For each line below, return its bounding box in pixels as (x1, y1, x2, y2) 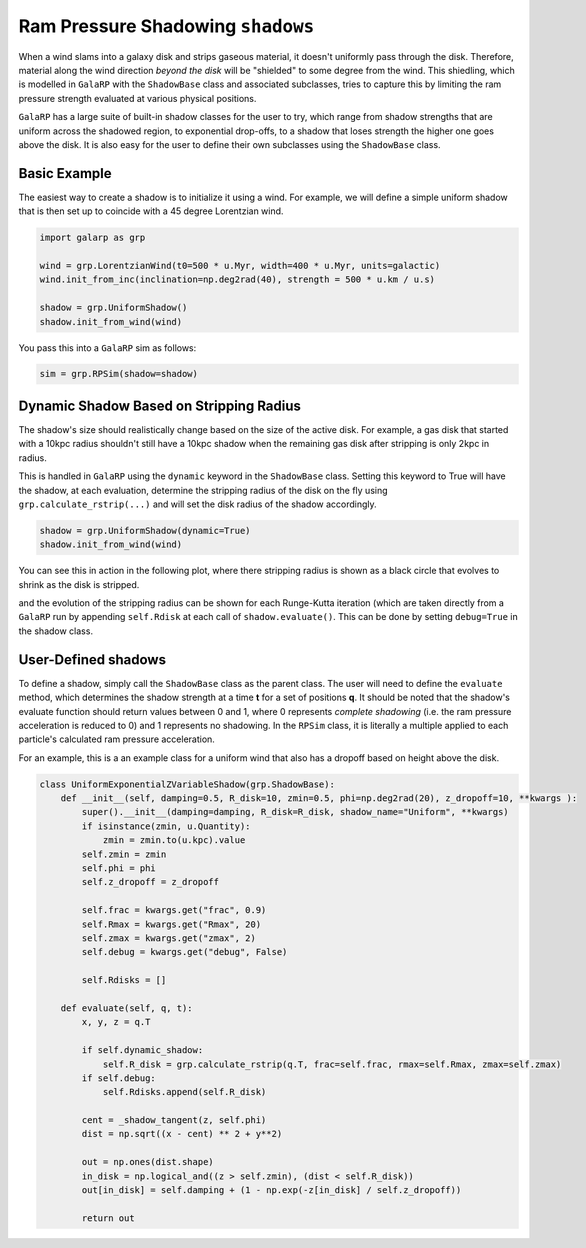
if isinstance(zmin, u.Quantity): (81, 820, 251, 832)
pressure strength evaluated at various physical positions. (18, 92, 257, 104)
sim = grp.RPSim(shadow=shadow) (39, 368, 199, 380)
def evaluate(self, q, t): (60, 1002, 194, 1014)
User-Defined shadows (18, 651, 167, 668)
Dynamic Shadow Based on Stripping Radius (18, 397, 302, 414)
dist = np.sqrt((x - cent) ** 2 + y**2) (81, 1128, 283, 1140)
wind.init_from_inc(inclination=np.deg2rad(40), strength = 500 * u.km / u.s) (39, 274, 435, 285)
